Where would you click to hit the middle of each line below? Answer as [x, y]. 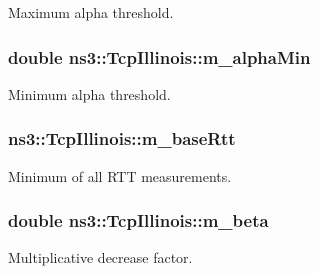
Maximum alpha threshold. [91, 12]
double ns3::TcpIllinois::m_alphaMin [159, 56]
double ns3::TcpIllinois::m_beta [138, 220]
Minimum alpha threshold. [89, 93]
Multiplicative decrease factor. [100, 257]
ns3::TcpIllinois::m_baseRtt [122, 138]
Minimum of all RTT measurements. [120, 175]
